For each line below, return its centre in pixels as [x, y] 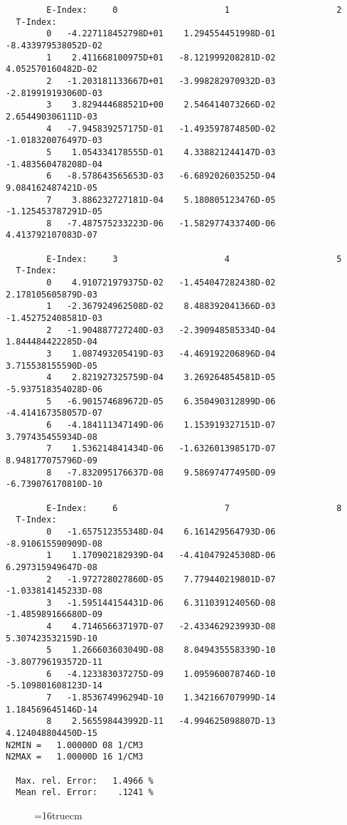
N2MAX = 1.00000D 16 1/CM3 [75, 757]
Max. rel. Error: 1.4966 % [85, 781]
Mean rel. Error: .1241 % [85, 793]
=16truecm [58, 815]
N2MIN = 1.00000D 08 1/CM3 [75, 745]
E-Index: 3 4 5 [194, 259]
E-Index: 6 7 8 [194, 508]
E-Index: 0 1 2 [194, 10]
